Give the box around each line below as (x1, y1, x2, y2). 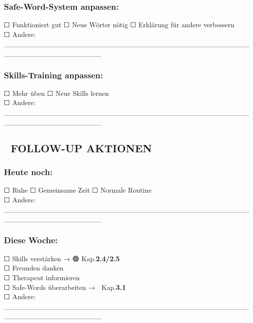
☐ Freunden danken (4, 263, 64, 273)
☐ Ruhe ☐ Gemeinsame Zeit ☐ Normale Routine (4, 185, 152, 195)
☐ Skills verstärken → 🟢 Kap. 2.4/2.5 (4, 253, 120, 263)
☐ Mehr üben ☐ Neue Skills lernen (4, 88, 109, 98)
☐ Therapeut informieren (4, 272, 80, 282)
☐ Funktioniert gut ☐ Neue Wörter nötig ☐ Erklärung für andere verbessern (4, 19, 235, 30)
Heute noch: (4, 165, 53, 178)
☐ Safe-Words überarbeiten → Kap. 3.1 (4, 282, 126, 292)
